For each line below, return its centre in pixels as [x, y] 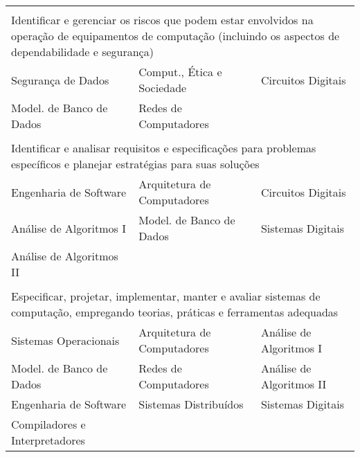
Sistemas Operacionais [65, 340]
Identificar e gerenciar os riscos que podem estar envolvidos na [162, 20]
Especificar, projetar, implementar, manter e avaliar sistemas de [166, 296]
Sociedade [163, 88]
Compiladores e [48, 424]
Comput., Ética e [180, 72]
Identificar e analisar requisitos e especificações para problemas [164, 148]
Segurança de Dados [60, 80]
